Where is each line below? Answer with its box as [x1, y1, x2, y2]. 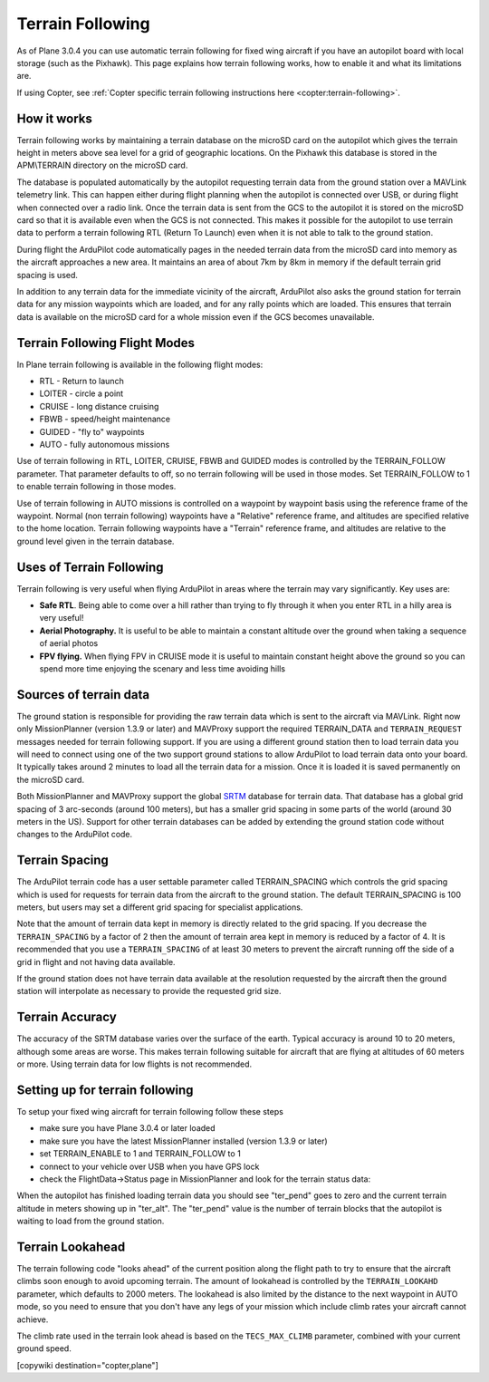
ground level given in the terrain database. [16, 536, 175, 546]
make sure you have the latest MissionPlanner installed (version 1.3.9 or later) [39, 1136, 328, 1146]
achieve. [16, 1314, 49, 1325]
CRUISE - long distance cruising [39, 401, 159, 411]
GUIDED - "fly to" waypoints [39, 426, 145, 437]
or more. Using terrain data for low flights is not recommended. [16, 1058, 253, 1069]
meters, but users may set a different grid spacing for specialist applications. [16, 902, 303, 913]
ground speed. [16, 1343, 72, 1354]
